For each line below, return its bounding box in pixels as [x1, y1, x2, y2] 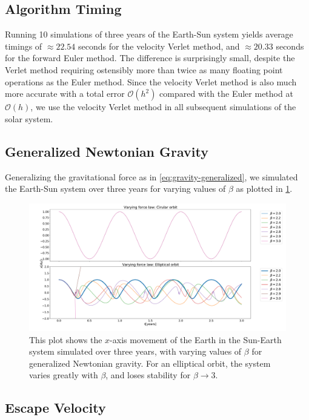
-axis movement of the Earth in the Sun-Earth [110, 333, 282, 346]
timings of [5, 39, 42, 52]
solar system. [5, 112, 53, 125]
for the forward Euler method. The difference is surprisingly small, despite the [5, 51, 295, 64]
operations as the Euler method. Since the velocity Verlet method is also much [5, 75, 297, 88]
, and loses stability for [105, 369, 191, 381]
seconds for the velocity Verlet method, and [78, 39, 240, 52]
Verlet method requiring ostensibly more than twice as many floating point [5, 63, 283, 76]
